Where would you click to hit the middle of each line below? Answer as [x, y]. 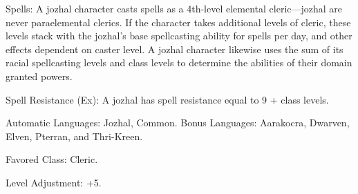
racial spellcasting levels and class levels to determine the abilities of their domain [179, 62]
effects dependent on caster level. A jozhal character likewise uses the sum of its [175, 49]
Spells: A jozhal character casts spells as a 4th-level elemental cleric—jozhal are [174, 8]
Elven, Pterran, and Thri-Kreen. [74, 136]
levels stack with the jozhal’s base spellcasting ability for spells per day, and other [179, 36]
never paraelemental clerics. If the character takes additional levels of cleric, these [178, 22]
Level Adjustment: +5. [54, 182]
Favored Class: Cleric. [52, 159]
